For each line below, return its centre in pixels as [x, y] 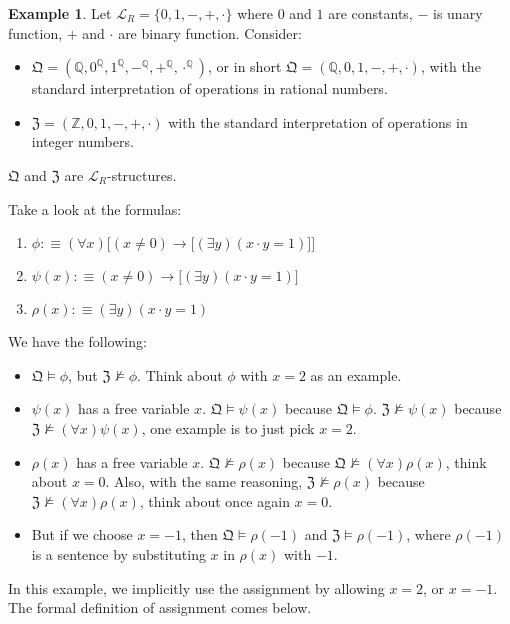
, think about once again [214, 500]
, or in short [245, 66]
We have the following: [77, 341]
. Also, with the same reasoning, [204, 481]
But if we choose [82, 534]
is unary [458, 13]
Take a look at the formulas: [95, 208]
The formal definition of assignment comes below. [160, 607]
